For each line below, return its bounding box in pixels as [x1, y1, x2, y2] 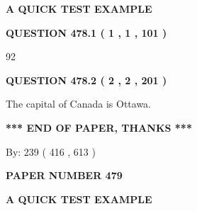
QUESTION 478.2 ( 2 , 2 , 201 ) [6, 72, 167, 87]
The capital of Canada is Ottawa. [6, 96, 152, 111]
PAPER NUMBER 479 [6, 168, 123, 183]
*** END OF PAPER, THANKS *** [6, 120, 192, 135]
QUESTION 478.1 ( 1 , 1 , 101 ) [6, 25, 167, 40]
